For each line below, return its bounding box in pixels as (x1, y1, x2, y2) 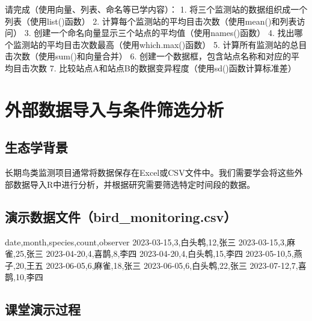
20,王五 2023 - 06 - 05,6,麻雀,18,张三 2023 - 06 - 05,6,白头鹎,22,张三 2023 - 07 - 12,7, (15, 259, 298, 271)
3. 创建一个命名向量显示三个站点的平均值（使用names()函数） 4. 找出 (24, 26, 295, 39)
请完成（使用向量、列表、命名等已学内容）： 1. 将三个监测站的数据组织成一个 (5, 3, 308, 15)
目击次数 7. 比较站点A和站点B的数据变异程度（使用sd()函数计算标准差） (13, 61, 296, 74)
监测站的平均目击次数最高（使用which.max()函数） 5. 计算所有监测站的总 (13, 38, 299, 50)
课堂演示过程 (5, 300, 81, 319)
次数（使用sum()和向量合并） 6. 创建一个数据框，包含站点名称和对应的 (13, 50, 292, 62)
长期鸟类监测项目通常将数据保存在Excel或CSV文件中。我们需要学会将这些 (5, 166, 295, 179)
